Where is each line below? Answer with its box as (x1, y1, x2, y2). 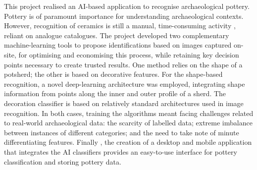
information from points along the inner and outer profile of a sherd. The (4, 88, 226, 99)
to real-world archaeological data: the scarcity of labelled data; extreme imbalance (4, 117, 253, 128)
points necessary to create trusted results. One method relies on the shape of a (4, 59, 243, 69)
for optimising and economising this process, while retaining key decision (18, 49, 239, 59)
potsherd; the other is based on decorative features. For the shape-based (4, 69, 223, 79)
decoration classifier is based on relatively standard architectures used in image (4, 98, 244, 108)
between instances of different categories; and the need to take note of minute (4, 127, 239, 137)
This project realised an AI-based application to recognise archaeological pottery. (4, 1, 250, 11)
